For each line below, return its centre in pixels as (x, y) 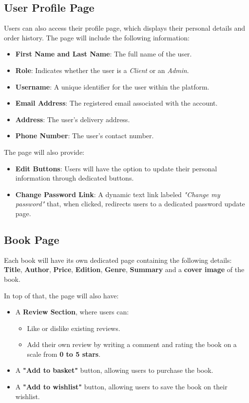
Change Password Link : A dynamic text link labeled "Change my (118, 194)
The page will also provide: (44, 152)
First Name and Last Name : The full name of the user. (104, 54)
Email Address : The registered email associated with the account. (116, 103)
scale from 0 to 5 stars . (64, 354)
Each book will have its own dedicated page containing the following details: (118, 260)
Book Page (32, 239)
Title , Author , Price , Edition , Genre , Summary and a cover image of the (124, 269)
